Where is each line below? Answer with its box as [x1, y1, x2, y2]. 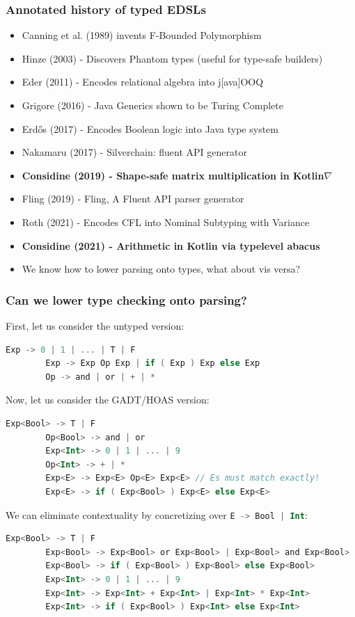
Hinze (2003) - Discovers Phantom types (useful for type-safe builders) [22, 51, 323, 65]
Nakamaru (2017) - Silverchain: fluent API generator [22, 145, 247, 159]
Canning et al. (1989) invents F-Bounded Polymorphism [22, 28, 262, 42]
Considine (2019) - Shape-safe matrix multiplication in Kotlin [22, 168, 324, 182]
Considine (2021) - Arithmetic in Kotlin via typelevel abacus [22, 238, 320, 253]
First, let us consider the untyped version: [6, 318, 184, 332]
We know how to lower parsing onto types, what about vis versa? [22, 262, 301, 276]
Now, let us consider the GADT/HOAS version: [6, 392, 210, 407]
